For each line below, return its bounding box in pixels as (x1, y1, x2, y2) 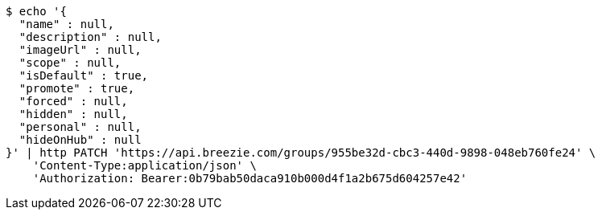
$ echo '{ (6, 5, 67, 18)
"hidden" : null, (19, 108, 128, 120)
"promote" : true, (19, 82, 135, 95)
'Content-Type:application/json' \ (32, 159, 257, 172)
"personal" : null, (19, 120, 142, 133)
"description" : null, (19, 31, 162, 43)
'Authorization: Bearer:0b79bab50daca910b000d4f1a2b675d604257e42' (32, 172, 468, 185)
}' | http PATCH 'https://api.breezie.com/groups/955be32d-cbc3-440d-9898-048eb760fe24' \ (6, 146, 596, 159)
